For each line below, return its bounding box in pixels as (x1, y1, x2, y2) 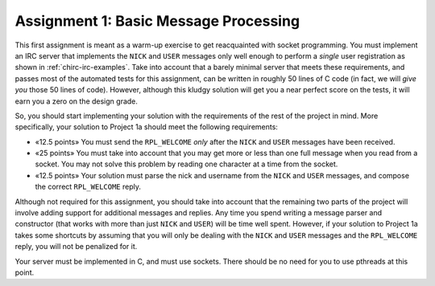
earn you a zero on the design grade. (14, 96, 139, 106)
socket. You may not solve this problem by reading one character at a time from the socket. (35, 159, 338, 169)
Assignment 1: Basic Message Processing (14, 12, 300, 30)
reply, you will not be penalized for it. (14, 242, 138, 251)
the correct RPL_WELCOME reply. (35, 182, 141, 192)
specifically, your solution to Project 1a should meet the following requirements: (14, 122, 278, 132)
